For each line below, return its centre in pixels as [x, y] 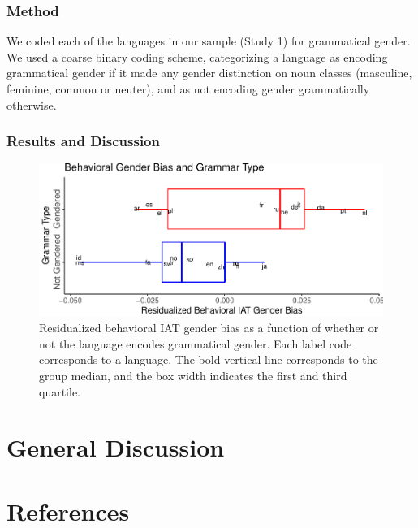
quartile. [60, 391]
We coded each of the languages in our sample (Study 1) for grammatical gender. [209, 41]
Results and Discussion [83, 141]
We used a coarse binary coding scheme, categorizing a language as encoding [197, 56]
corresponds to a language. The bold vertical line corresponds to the [209, 359]
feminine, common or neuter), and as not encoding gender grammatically [188, 89]
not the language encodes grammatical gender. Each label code [196, 343]
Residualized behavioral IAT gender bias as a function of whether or [209, 328]
